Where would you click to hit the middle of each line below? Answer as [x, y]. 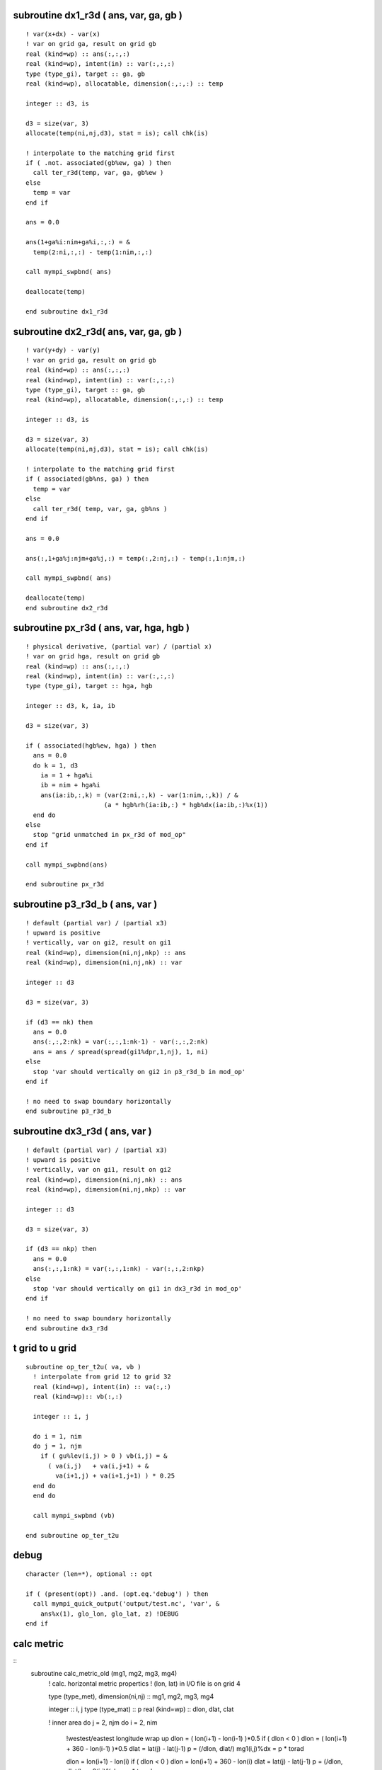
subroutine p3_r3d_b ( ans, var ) [85, 904]
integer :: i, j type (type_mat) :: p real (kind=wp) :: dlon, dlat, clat [141, 1709]
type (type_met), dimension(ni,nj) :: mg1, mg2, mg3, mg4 [131, 1696]
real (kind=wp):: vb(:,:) [78, 1397]
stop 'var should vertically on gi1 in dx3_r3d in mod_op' [137, 1289]
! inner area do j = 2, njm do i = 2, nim [103, 1722]
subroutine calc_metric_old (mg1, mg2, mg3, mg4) [104, 1674]
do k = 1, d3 [56, 765]
